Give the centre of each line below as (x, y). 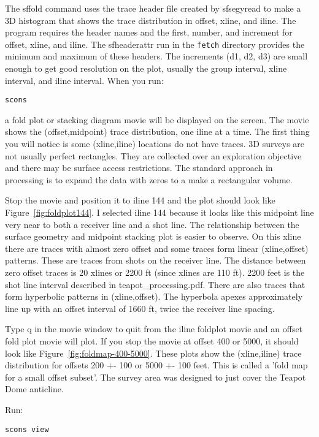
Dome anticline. (34, 389)
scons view (27, 429)
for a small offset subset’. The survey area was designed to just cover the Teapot (156, 377)
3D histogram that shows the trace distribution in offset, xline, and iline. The (151, 20)
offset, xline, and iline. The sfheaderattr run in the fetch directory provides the (155, 44)
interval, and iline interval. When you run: (84, 80)
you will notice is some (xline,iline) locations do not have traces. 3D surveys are (155, 144)
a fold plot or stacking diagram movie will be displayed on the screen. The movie (157, 119)
